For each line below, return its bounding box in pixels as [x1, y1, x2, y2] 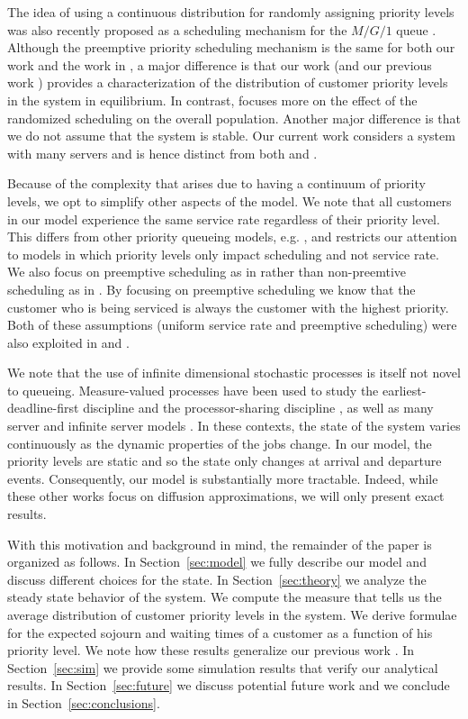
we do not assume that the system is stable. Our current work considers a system [7, 126, 455, 145]
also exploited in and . [7, 332, 130, 351]
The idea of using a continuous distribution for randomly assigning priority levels [7, 3, 454, 21]
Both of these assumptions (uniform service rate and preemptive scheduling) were [7, 315, 457, 334]
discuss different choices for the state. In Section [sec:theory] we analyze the [7, 569, 427, 588]
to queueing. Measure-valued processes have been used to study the [7, 380, 379, 399]
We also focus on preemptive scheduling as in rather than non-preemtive [7, 262, 407, 281]
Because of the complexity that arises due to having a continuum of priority [7, 174, 426, 193]
